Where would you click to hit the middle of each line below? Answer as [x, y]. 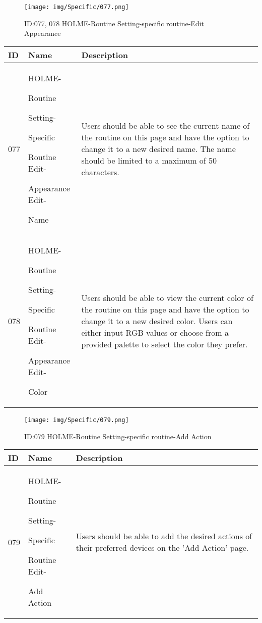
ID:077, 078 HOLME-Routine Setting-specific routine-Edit [114, 23]
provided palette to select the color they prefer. [165, 344]
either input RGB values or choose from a [155, 332]
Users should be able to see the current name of [166, 125]
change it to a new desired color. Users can [157, 321]
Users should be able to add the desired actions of [164, 536]
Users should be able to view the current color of [167, 297]
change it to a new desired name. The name [158, 148]
